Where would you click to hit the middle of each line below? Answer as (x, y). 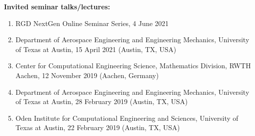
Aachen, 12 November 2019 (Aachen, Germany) (87, 75)
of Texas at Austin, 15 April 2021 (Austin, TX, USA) (96, 49)
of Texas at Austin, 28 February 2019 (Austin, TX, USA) (102, 101)
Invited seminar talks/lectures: (57, 6)
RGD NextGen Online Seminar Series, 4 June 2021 (92, 23)
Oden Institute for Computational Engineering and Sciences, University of (127, 118)
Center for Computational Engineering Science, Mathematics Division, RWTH (133, 66)
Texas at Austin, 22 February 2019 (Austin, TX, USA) (98, 127)
